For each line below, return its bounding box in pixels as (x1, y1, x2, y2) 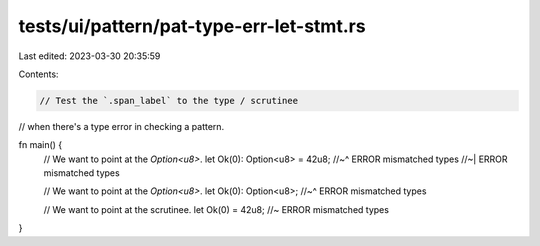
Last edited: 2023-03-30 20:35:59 (18, 50, 161, 62)
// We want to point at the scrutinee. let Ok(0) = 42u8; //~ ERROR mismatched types (43, 203, 390, 215)
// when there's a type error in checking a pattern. (18, 120, 225, 132)
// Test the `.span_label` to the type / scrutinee (39, 95, 299, 106)
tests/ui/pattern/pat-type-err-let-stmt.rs (18, 15, 366, 37)
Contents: (18, 68, 59, 80)
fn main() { (18, 139, 63, 151)
